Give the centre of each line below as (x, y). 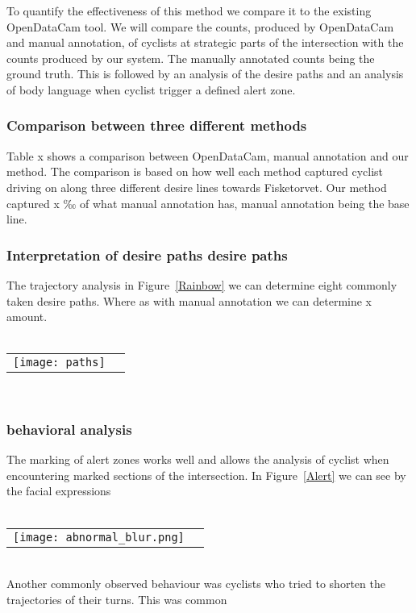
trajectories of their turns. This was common (117, 599)
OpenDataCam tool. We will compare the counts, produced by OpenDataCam (200, 26)
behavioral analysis (69, 429)
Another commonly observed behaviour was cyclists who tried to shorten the (196, 584)
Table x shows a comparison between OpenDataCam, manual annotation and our (208, 155)
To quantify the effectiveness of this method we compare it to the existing (189, 10)
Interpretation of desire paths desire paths (147, 254)
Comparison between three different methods (157, 125)
